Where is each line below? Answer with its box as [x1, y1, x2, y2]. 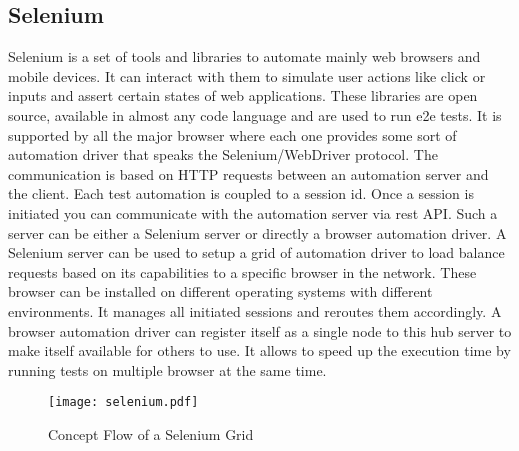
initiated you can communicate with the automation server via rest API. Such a [8, 202, 498, 223]
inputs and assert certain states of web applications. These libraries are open [8, 85, 478, 106]
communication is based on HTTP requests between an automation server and [8, 163, 489, 184]
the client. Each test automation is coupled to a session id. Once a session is [8, 183, 474, 204]
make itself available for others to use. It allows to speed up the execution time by [8, 340, 511, 361]
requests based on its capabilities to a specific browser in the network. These [8, 261, 477, 282]
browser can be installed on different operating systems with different [8, 281, 433, 302]
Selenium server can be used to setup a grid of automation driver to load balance [8, 242, 505, 263]
